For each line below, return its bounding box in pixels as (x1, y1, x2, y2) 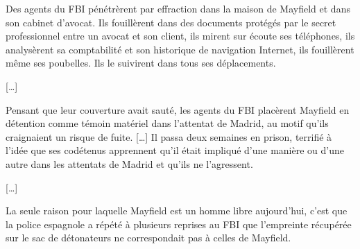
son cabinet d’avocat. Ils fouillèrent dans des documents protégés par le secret (6, 15, 336, 29)
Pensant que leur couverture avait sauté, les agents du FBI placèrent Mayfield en (6, 102, 350, 117)
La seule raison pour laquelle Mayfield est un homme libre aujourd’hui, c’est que (6, 203, 348, 218)
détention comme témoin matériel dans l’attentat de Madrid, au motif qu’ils (6, 116, 329, 130)
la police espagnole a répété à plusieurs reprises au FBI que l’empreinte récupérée (6, 216, 352, 231)
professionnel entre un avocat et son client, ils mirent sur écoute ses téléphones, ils (6, 28, 355, 43)
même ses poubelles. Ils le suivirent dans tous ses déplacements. (6, 55, 276, 70)
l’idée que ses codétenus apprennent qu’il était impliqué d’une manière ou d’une (6, 143, 344, 157)
